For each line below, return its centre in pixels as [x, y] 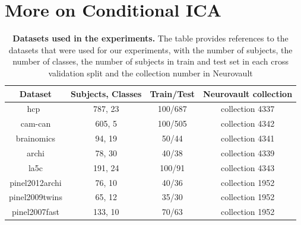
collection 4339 [248, 152]
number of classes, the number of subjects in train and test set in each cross [150, 61]
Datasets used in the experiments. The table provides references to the [150, 38]
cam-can [36, 123]
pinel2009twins [36, 197]
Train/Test [172, 93]
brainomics [36, 138]
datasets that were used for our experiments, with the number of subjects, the [150, 49]
